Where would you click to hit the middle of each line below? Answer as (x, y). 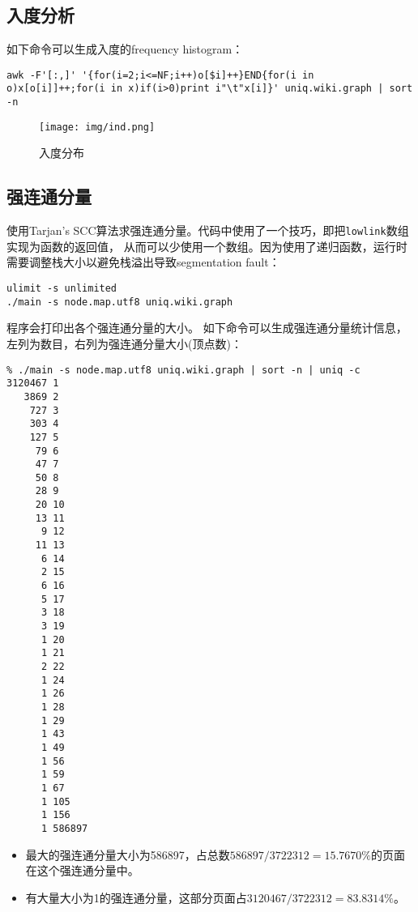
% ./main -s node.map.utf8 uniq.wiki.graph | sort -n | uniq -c (183, 370)
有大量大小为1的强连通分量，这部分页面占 (136, 897)
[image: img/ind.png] (97, 127)
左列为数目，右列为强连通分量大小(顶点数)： (124, 343)
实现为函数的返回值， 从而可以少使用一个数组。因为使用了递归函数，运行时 (207, 246)
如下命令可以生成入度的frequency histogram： (125, 49)
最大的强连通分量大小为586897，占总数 (128, 854)
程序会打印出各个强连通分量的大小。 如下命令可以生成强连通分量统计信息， (207, 328)
